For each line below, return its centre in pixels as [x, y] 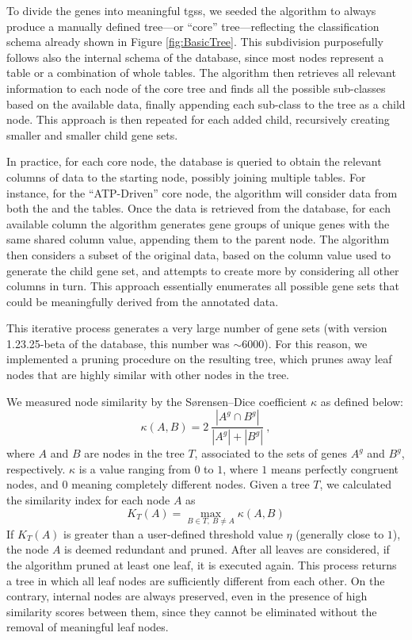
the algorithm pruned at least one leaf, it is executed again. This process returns [202, 564]
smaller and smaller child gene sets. [92, 134]
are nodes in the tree [134, 453]
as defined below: [362, 401]
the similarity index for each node [88, 499]
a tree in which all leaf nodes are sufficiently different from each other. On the [196, 580]
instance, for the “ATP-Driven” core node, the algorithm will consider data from [202, 192]
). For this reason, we [316, 343]
